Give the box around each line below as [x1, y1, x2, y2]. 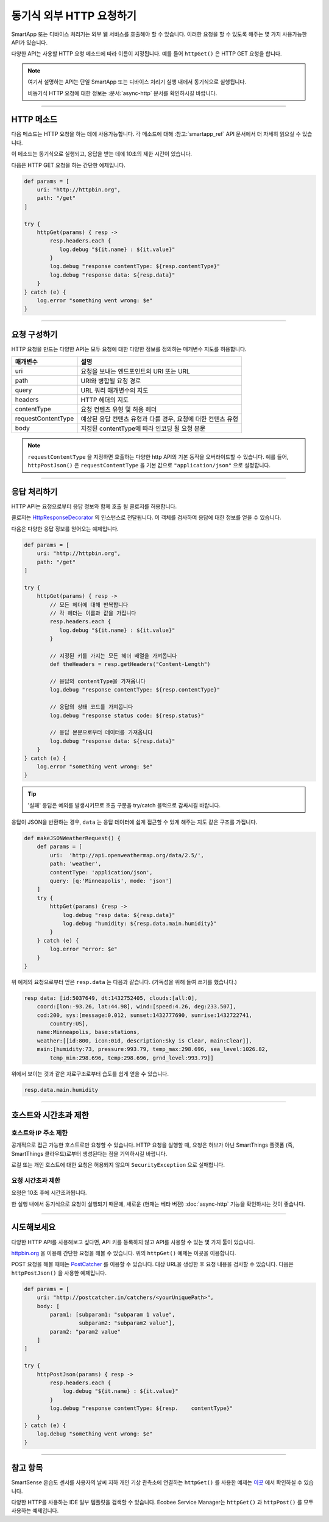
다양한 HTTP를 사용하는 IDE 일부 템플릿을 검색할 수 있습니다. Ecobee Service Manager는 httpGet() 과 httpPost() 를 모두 [11, 1499, 314, 1506]
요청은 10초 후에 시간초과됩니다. [11, 1189, 87, 1197]
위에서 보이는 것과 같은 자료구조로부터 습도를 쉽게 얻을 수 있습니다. [11, 1070, 169, 1077]
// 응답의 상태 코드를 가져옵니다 [49, 704, 133, 710]
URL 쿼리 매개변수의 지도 [80, 386, 149, 395]
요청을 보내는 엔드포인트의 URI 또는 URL [80, 367, 190, 376]
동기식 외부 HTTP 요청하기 [11, 9, 137, 23]
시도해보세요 [11, 1222, 56, 1233]
